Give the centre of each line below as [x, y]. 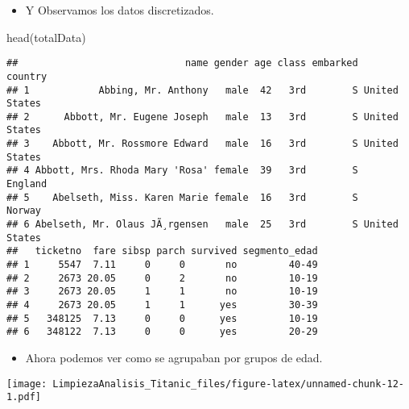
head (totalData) [46, 37]
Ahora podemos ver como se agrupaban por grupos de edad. [174, 357]
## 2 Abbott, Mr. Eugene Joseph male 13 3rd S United [202, 117]
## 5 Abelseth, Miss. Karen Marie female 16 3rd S [182, 197]
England [27, 184]
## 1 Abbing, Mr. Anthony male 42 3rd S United [202, 90]
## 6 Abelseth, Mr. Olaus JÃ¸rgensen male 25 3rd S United [202, 225]
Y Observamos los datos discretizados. [120, 10]
